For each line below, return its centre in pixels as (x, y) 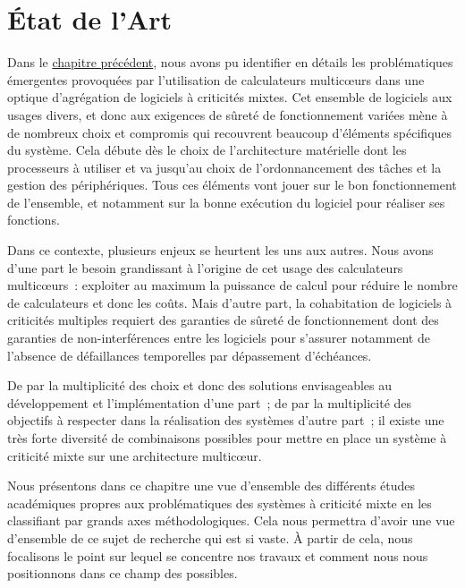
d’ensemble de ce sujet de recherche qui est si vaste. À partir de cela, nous (210, 537)
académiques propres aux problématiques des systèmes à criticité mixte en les (220, 503)
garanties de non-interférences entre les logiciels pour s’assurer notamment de (219, 338)
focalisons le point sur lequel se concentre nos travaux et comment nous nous (218, 555)
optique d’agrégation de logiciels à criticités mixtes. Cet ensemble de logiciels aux (230, 97)
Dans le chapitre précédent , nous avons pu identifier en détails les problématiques (230, 62)
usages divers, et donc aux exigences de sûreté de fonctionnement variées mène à (228, 114)
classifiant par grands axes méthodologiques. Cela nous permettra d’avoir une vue (231, 520)
